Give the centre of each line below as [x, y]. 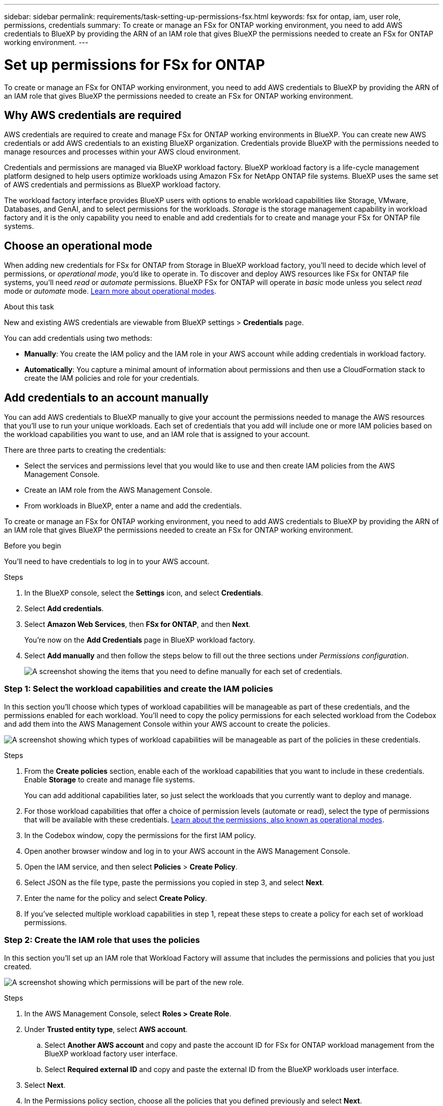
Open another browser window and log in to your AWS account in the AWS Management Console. [187, 851]
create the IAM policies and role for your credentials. [112, 378]
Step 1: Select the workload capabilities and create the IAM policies [139, 689]
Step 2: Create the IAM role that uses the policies [102, 940]
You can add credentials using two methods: [78, 338]
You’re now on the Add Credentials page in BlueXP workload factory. [140, 640]
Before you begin [33, 546]
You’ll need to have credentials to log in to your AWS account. [107, 562]
